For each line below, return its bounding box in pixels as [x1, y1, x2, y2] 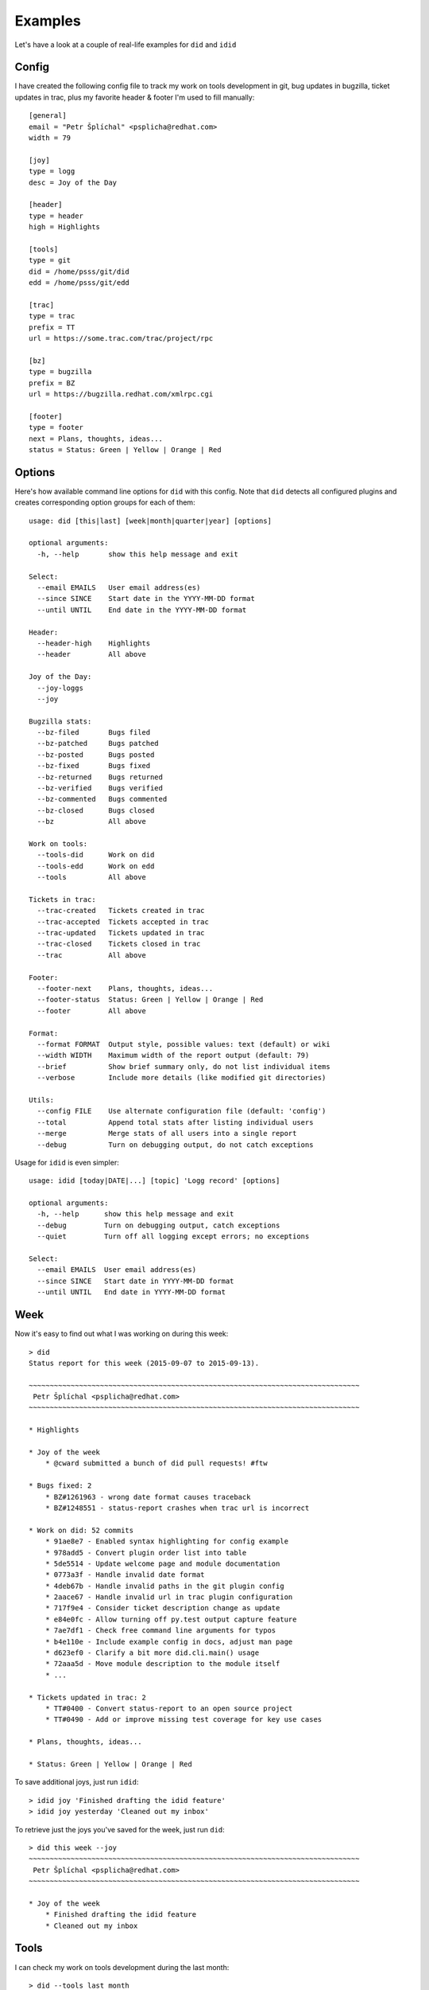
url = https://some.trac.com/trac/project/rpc [29, 334, 214, 343]
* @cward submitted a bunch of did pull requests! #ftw [44, 1459, 268, 1468]
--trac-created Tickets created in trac [37, 906, 206, 915]
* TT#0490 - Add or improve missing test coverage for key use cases [44, 1715, 323, 1724]
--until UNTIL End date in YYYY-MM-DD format [37, 1288, 226, 1297]
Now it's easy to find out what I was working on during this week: [14, 1329, 229, 1339]
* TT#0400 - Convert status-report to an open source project [44, 1704, 293, 1713]
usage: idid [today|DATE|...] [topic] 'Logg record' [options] [29, 1176, 280, 1185]
